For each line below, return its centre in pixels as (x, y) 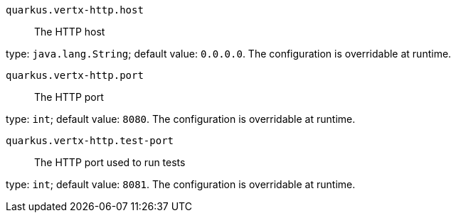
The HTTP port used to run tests (110, 162)
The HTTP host (70, 32)
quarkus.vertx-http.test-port (90, 141)
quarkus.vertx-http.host (75, 10)
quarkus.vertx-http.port (75, 75)
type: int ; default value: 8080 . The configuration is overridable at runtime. (181, 119)
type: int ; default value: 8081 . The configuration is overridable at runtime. (181, 184)
